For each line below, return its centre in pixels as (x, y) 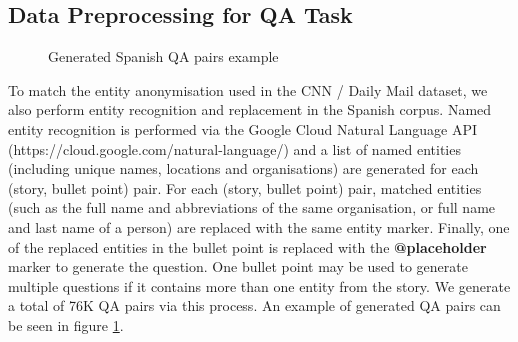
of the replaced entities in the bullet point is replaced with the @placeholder (247, 246)
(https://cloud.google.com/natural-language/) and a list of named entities (234, 148)
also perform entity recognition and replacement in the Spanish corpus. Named (250, 109)
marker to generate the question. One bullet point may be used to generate (238, 266)
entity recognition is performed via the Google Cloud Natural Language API (242, 128)
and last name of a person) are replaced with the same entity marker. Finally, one (259, 226)
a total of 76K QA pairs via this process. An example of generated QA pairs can (254, 305)
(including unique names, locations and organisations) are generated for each (243, 168)
